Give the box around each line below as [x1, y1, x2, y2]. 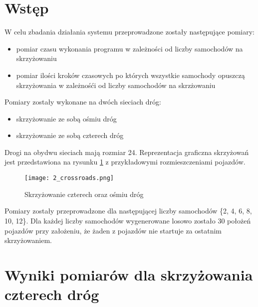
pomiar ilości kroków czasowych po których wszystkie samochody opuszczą [16, 69, 245, 80]
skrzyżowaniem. [4, 235, 52, 245]
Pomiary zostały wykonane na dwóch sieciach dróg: [4, 96, 161, 107]
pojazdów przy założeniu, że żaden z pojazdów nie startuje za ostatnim [4, 225, 222, 235]
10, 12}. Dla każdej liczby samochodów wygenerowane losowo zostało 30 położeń [4, 215, 251, 225]
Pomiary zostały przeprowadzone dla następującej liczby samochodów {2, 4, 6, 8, [4, 205, 252, 216]
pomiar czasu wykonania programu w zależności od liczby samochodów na [16, 43, 243, 53]
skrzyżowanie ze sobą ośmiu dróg [16, 113, 117, 123]
